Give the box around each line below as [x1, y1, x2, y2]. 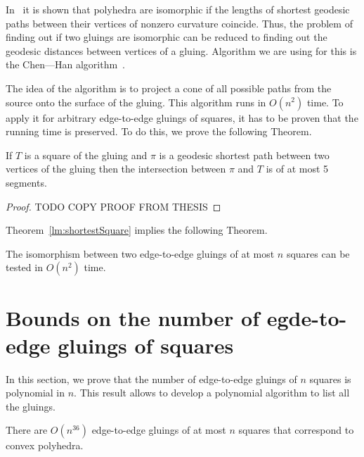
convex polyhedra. [6, 438, 84, 453]
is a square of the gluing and [24, 147, 148, 162]
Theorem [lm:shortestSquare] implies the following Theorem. [6, 223, 268, 237]
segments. [6, 175, 47, 189]
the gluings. [6, 399, 56, 413]
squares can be [286, 246, 350, 261]
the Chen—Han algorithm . [6, 57, 126, 72]
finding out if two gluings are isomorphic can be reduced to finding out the [6, 30, 327, 44]
